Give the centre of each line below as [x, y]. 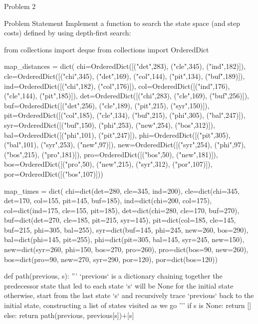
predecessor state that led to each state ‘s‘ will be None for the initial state [119, 285]
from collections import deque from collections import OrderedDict [107, 49]
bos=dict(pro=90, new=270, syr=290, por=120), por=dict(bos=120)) [111, 259]
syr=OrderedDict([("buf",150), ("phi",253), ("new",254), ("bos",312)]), [110, 125]
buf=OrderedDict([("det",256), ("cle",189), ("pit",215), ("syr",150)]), [107, 105]
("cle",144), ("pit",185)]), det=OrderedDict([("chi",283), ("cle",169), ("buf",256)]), [127, 96]
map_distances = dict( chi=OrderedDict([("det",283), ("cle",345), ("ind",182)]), [125, 66]
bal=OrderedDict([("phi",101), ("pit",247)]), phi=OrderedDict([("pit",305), [117, 135]
